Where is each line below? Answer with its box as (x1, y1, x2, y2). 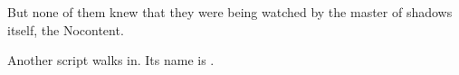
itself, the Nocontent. (7, 20, 124, 39)
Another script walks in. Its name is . (7, 51, 215, 70)
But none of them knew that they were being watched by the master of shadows (7, 3, 453, 21)
